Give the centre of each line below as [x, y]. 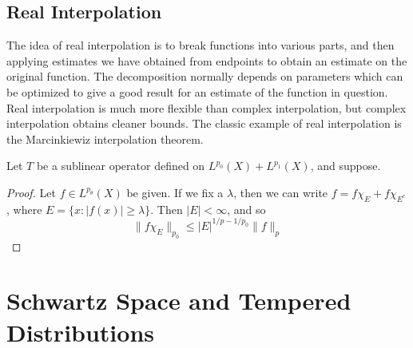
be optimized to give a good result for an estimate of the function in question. [197, 91]
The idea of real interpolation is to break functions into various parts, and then [201, 45]
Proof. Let [31, 192]
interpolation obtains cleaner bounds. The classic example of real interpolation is [204, 123]
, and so [246, 209]
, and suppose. [345, 166]
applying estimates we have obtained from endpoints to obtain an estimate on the [207, 60]
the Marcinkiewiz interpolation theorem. [105, 138]
